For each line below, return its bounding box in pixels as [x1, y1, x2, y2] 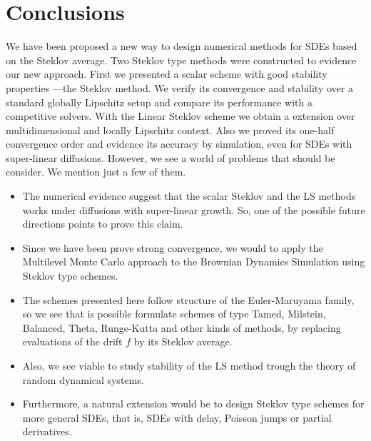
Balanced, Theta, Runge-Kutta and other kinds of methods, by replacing [22, 320, 341, 335]
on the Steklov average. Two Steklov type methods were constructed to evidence [6, 52, 357, 67]
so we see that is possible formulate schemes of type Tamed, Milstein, [22, 306, 326, 321]
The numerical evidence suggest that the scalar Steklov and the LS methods [22, 188, 356, 203]
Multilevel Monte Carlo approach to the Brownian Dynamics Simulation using [22, 254, 365, 269]
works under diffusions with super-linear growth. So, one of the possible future [22, 202, 365, 217]
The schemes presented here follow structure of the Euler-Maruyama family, [22, 292, 355, 307]
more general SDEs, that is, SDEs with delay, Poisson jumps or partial [22, 410, 332, 425]
